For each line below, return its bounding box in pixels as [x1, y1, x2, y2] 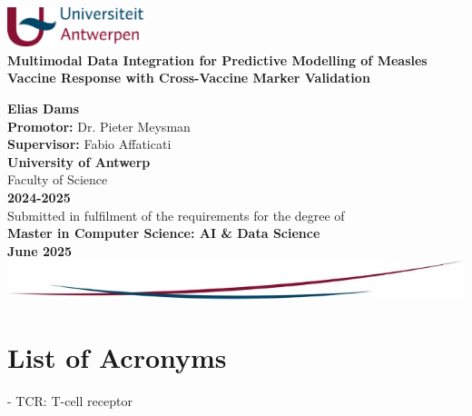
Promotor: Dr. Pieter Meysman [7, 116, 191, 135]
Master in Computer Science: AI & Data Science [7, 223, 320, 243]
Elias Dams [7, 98, 80, 117]
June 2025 [7, 241, 73, 260]
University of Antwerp [7, 152, 151, 171]
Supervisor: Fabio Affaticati [7, 134, 172, 154]
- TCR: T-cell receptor [7, 391, 133, 411]
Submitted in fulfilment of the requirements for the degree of [7, 205, 345, 224]
